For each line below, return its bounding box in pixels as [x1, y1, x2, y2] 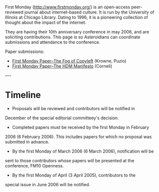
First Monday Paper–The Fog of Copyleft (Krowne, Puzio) [12, 58, 127, 64]
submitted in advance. [5, 139, 49, 144]
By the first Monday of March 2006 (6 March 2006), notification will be [12, 148, 154, 154]
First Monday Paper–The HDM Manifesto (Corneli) [12, 63, 112, 69]
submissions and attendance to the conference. [5, 39, 100, 45]
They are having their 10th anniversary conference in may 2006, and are [5, 29, 149, 34]
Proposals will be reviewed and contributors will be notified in [12, 105, 135, 111]
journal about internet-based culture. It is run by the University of [24, 9, 155, 15]
